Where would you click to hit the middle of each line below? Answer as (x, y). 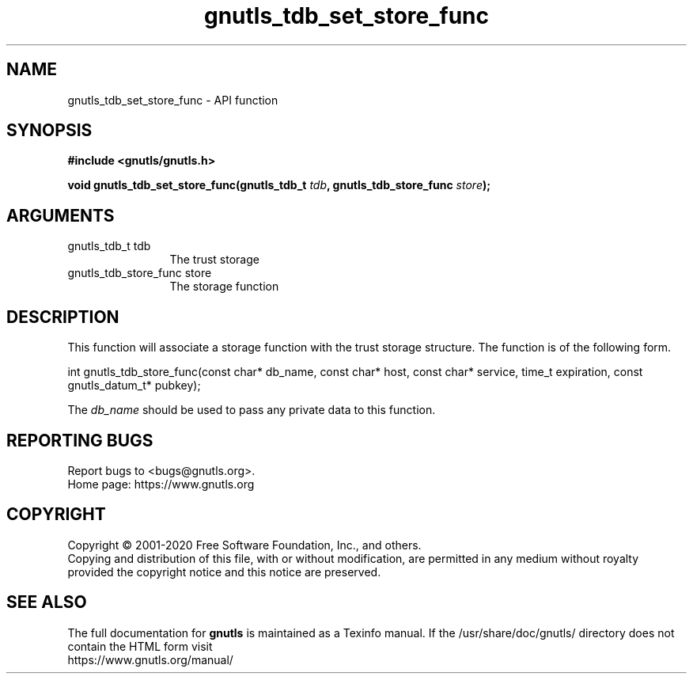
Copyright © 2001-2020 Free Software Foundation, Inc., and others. (244, 545)
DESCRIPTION (63, 317)
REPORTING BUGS (80, 440)
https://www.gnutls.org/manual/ (150, 659)
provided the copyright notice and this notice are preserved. (224, 572)
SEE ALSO (47, 602)
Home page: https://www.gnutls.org (161, 484)
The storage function (224, 287)
